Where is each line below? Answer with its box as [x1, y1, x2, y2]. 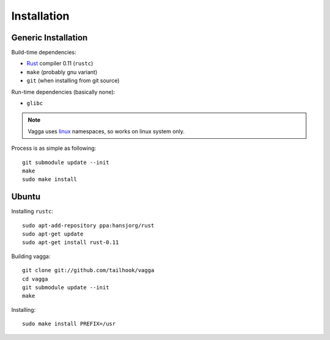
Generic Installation [11, 32, 88, 43]
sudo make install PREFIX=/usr [22, 320, 116, 327]
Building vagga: [11, 253, 51, 260]
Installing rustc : [11, 208, 54, 215]
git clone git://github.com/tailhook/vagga [22, 267, 155, 274]
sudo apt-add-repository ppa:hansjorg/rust [22, 222, 155, 229]
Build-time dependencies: [11, 49, 76, 56]
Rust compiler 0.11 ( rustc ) [26, 60, 94, 67]
